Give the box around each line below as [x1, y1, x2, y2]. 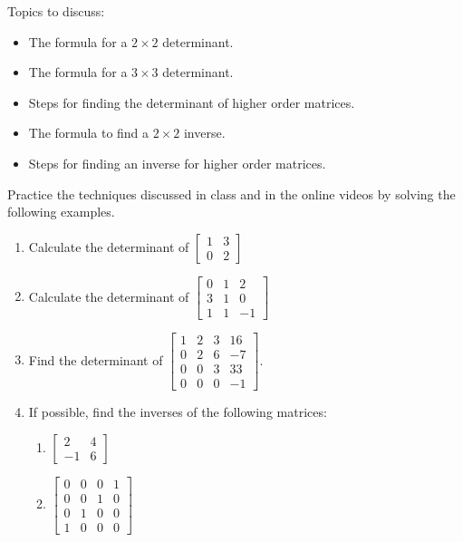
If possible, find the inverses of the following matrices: [28, 402, 327, 421]
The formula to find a [28, 123, 150, 142]
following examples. [7, 202, 115, 221]
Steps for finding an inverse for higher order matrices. [28, 153, 326, 172]
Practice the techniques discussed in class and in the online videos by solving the [7, 184, 456, 203]
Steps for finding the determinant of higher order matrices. [28, 92, 355, 111]
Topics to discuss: [7, 2, 105, 20]
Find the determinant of [28, 350, 163, 369]
